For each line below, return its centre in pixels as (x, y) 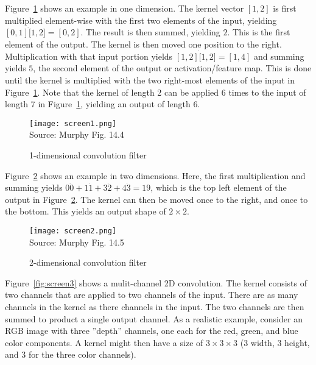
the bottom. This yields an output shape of (86, 211)
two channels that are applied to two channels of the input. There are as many (152, 295)
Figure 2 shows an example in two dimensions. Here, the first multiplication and (155, 175)
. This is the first (259, 32)
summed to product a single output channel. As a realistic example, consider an (154, 318)
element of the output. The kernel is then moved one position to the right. (143, 44)
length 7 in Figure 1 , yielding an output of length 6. (103, 104)
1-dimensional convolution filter (88, 155)
